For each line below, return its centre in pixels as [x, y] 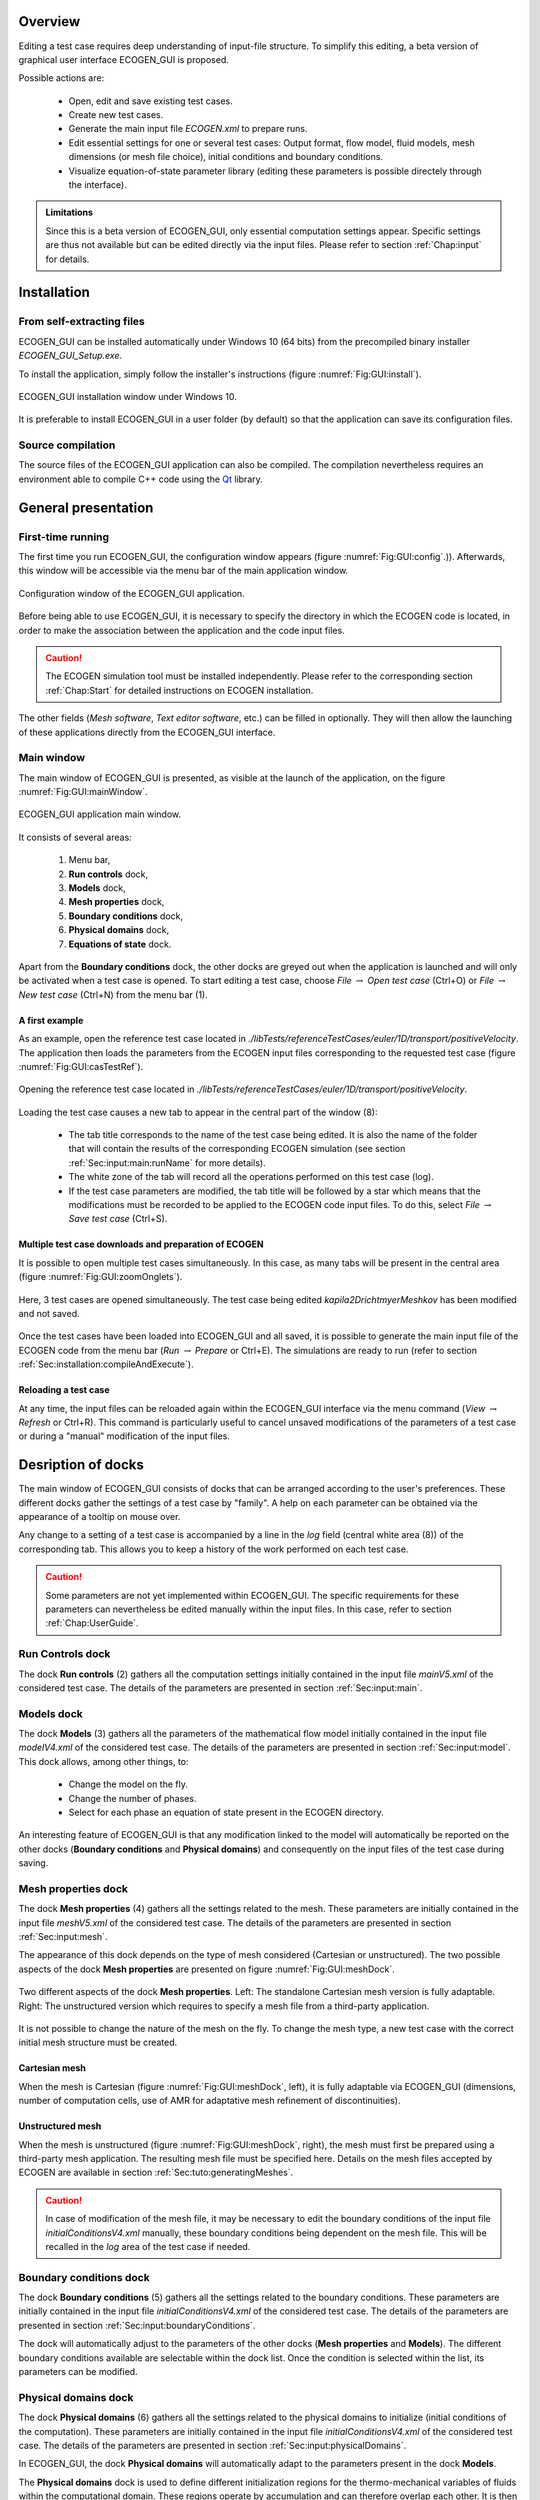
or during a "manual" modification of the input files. [124, 1436]
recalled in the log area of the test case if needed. [148, 2246]
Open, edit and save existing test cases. [151, 101]
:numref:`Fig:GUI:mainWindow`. [83, 792]
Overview [49, 21]
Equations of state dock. [120, 944]
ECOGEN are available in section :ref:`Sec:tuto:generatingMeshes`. [156, 2172]
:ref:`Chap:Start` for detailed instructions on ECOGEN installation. [179, 690]
